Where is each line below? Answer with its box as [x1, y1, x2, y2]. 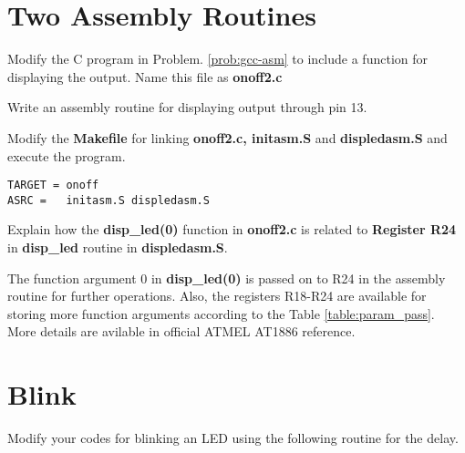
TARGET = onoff [7, 179, 99, 192]
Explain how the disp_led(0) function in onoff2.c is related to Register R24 [7, 220, 457, 239]
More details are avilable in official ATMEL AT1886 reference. [7, 322, 356, 341]
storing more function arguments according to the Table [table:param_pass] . [7, 304, 435, 323]
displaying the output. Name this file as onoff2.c [7, 67, 283, 86]
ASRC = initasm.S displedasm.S [7, 193, 210, 207]
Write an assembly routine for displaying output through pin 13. [7, 98, 367, 117]
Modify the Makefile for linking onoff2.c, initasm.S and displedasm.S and [7, 128, 448, 147]
